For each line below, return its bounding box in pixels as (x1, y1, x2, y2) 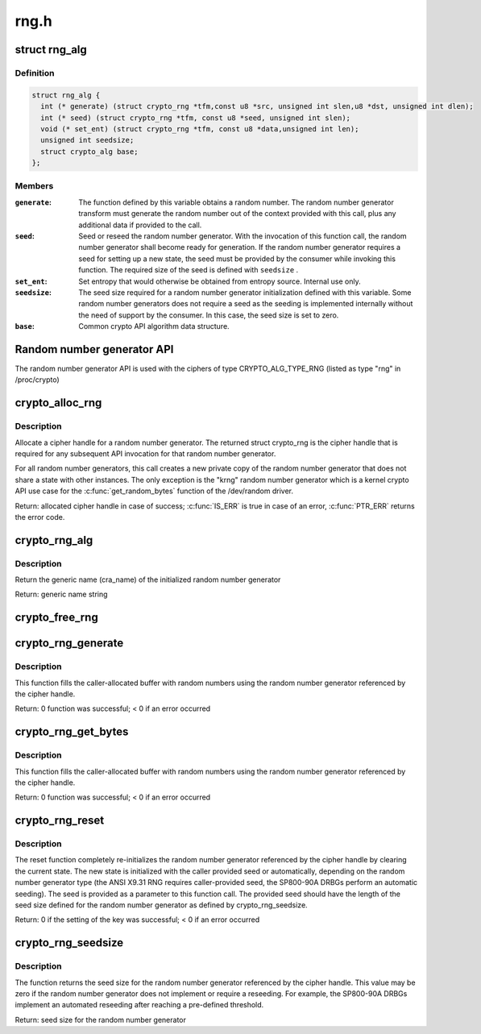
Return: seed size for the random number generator (15, 1015, 187, 1024)
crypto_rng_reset (15, 814, 105, 828)
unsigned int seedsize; (40, 135, 135, 145)
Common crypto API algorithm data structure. (78, 322, 230, 331)
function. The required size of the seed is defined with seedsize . (78, 265, 299, 275)
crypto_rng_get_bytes (15, 725, 129, 739)
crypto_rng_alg (15, 533, 93, 547)
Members (15, 181, 54, 192)
